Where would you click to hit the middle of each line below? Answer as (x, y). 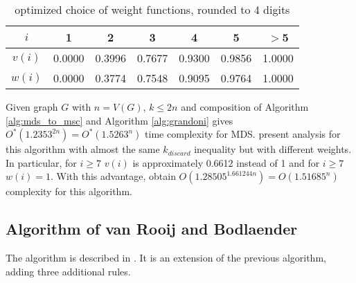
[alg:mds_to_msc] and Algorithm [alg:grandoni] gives (119, 120)
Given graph (32, 107)
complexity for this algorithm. (69, 191)
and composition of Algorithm (245, 107)
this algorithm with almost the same (83, 149)
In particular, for (41, 162)
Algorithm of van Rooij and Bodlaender (152, 229)
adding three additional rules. (68, 271)
